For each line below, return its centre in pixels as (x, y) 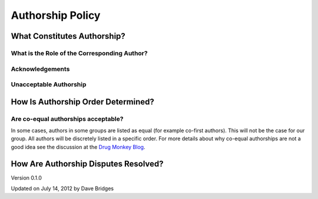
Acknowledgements (40, 69)
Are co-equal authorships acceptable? (67, 119)
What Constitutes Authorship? (68, 36)
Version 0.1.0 (26, 178)
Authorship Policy (56, 15)
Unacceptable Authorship (49, 85)
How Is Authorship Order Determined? (82, 102)
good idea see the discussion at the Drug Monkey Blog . (78, 147)
